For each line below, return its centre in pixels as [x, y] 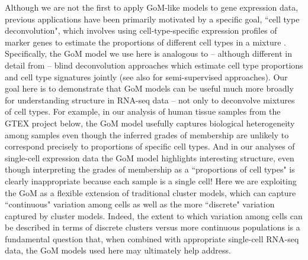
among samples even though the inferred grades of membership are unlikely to [147, 134]
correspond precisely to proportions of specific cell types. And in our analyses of [150, 146]
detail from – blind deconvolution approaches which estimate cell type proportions [154, 65]
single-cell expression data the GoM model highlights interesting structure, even [150, 157]
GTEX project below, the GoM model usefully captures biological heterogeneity [150, 123]
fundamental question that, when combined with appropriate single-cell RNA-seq [152, 238]
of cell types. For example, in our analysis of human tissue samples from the [143, 111]
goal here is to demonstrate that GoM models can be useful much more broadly [149, 88]
